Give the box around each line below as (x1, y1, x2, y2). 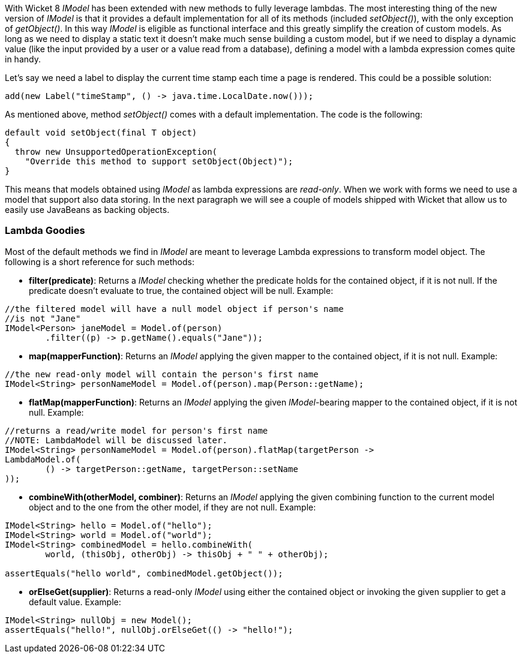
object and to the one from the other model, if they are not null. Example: (29, 501, 316, 512)
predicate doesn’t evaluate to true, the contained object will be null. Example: (29, 285, 334, 296)
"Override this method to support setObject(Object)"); (25, 157, 293, 166)
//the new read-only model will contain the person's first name (5, 369, 319, 379)
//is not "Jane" (5, 313, 81, 323)
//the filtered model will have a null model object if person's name (5, 304, 344, 314)
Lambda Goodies (5, 224, 85, 237)
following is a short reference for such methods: (5, 256, 194, 267)
